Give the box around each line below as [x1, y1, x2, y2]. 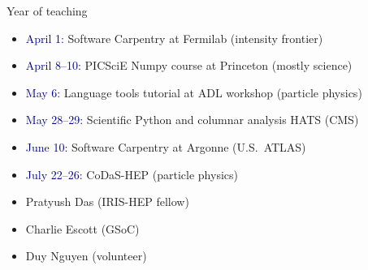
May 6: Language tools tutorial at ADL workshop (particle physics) [25, 84, 362, 101]
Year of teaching [6, 2, 88, 19]
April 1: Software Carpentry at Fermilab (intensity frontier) [25, 29, 323, 46]
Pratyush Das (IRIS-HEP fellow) [25, 193, 189, 210]
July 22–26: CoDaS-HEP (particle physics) [25, 165, 238, 182]
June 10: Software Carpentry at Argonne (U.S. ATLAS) [25, 138, 306, 155]
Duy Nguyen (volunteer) [25, 247, 147, 264]
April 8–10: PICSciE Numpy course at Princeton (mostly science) [25, 57, 353, 74]
